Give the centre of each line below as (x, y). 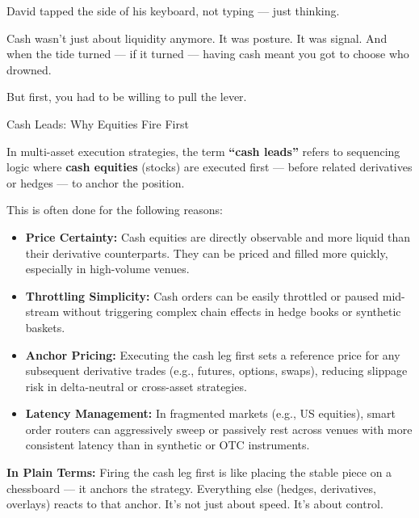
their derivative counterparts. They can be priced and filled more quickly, (207, 253)
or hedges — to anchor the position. (96, 182)
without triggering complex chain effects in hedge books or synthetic (232, 312)
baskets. (45, 327)
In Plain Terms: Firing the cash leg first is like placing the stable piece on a (199, 472)
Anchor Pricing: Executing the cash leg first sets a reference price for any (213, 354)
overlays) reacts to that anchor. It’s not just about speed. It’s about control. (195, 504)
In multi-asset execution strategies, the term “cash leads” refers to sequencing (203, 151)
